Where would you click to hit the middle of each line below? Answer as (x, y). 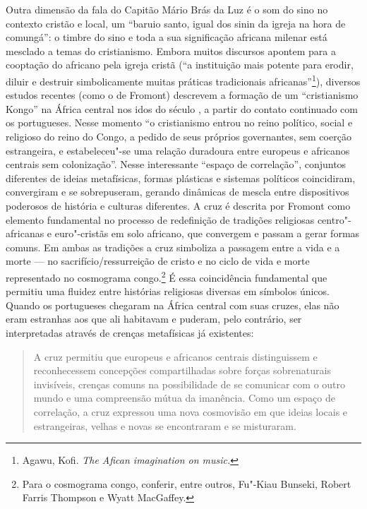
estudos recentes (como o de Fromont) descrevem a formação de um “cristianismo (182, 95)
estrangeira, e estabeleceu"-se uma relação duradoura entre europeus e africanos (178, 150)
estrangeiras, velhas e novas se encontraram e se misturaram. (165, 425)
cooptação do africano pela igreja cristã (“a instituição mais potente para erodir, (180, 65)
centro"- (334, 219)
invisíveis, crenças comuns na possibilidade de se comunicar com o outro (189, 384)
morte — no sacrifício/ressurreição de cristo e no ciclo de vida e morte (158, 261)
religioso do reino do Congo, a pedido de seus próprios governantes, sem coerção (179, 136)
